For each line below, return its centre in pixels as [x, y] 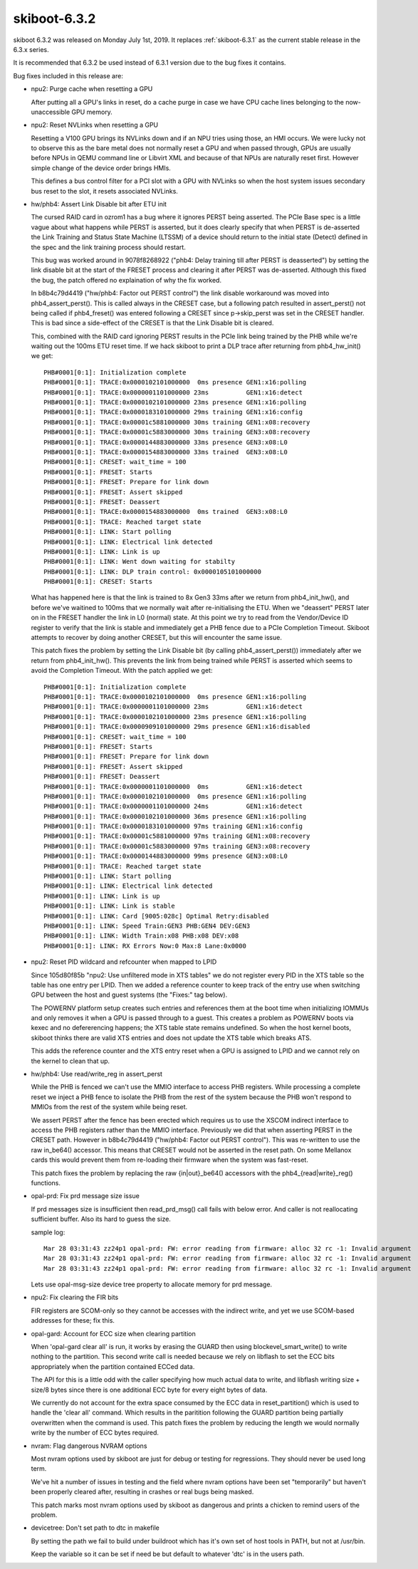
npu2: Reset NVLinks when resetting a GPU [95, 125]
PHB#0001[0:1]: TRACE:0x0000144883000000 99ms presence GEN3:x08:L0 [166, 856]
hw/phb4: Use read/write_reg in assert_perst [97, 1074]
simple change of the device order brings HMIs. [101, 168]
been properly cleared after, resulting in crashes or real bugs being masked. [142, 1492]
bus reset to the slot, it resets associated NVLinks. [104, 191]
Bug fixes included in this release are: [68, 75]
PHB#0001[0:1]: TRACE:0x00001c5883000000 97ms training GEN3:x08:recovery [177, 846]
